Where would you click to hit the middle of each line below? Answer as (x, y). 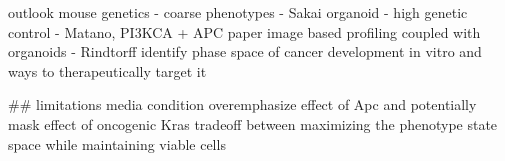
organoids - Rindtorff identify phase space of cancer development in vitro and (245, 51)
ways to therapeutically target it (107, 70)
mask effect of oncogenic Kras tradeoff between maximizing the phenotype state (253, 123)
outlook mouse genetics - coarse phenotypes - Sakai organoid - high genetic (238, 12)
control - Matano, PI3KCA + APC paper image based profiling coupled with (244, 31)
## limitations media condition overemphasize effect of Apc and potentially (242, 104)
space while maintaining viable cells (117, 143)
